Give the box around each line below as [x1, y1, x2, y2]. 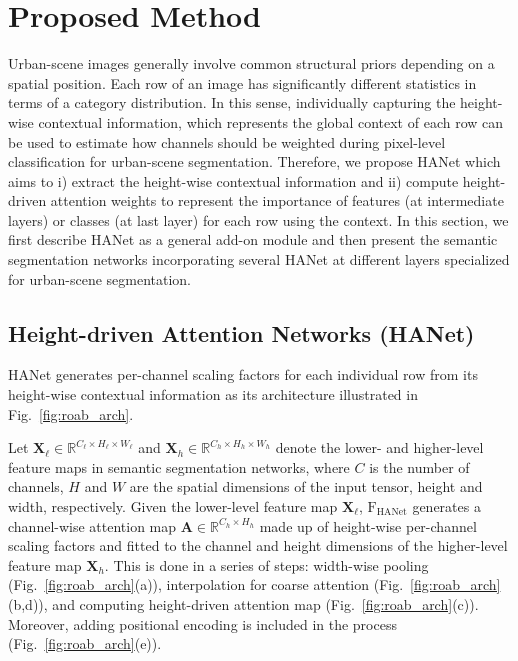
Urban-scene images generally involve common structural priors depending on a [8, 53, 495, 74]
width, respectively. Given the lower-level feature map [8, 496, 338, 517]
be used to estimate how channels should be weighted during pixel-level [8, 131, 446, 152]
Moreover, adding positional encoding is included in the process [8, 613, 397, 634]
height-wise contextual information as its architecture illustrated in [8, 384, 418, 405]
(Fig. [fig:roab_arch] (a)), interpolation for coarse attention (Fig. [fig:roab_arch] [8, 574, 501, 595]
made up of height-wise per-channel [259, 515, 477, 536]
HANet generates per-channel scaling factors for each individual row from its [8, 364, 478, 385]
